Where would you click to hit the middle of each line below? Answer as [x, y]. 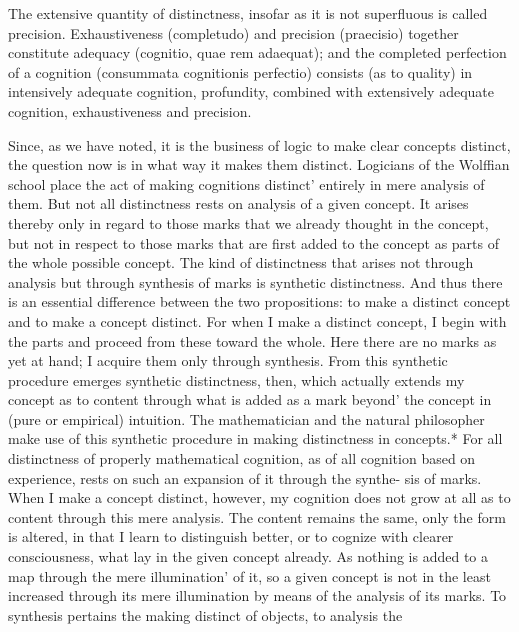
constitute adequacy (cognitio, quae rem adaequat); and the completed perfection [257, 52]
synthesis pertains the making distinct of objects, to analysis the [205, 614]
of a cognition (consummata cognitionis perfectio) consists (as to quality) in [240, 71]
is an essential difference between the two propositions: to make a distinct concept [259, 301]
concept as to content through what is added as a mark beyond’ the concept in [250, 399]
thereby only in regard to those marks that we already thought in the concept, [248, 222]
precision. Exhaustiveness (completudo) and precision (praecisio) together [233, 32]
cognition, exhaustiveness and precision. [130, 110]
